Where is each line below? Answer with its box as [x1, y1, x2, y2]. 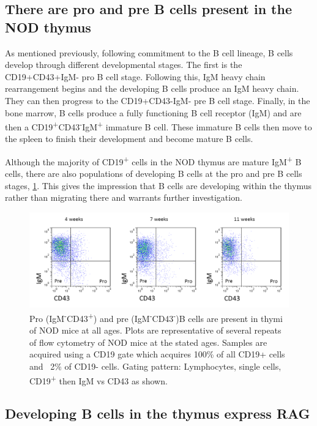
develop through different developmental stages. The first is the [5, 58, 242, 71]
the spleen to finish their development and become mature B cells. [5, 132, 253, 145]
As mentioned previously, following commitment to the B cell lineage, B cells [5, 46, 293, 59]
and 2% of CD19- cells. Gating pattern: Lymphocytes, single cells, [29, 359, 282, 372]
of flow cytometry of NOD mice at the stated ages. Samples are [29, 335, 267, 348]
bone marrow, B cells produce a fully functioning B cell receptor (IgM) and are [5, 106, 302, 119]
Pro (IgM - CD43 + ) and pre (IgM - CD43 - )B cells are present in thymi [29, 310, 283, 324]
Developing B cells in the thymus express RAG [5, 404, 310, 423]
